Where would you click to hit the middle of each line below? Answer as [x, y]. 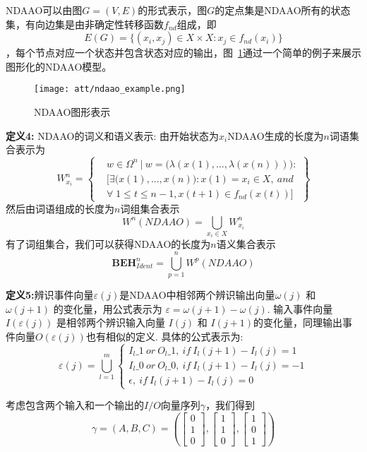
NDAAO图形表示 [72, 112]
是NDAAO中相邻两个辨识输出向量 [197, 295]
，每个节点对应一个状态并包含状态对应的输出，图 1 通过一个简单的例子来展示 [183, 53]
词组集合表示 [150, 208]
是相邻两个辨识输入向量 [111, 322]
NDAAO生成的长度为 [276, 135]
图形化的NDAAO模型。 [59, 66]
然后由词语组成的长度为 [60, 208]
